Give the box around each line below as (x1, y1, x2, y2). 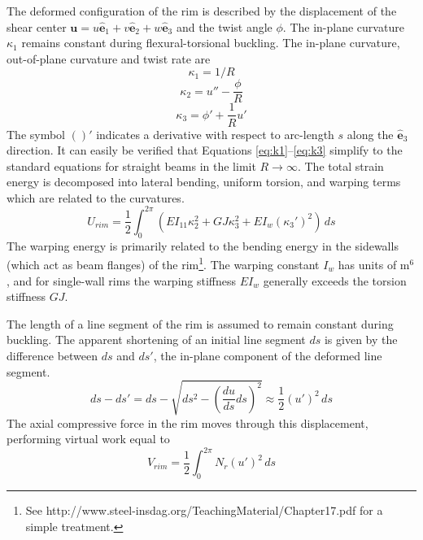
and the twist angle (176, 18, 273, 35)
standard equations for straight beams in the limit (7, 157, 256, 174)
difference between (7, 346, 98, 364)
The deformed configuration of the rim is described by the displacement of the (7, 2, 397, 19)
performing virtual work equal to (7, 430, 170, 447)
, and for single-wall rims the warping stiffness (7, 272, 237, 289)
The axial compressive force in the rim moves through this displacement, (7, 414, 368, 431)
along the (347, 125, 394, 142)
